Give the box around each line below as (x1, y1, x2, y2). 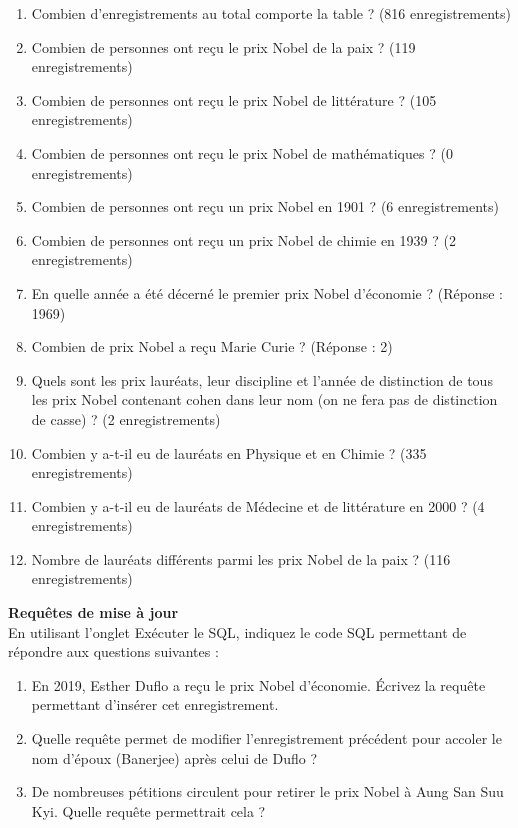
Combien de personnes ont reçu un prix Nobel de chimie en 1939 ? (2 (31, 229, 456, 250)
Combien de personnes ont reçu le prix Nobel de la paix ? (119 (31, 36, 416, 57)
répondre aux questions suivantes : (8, 641, 219, 662)
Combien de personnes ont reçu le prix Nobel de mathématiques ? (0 (31, 142, 453, 163)
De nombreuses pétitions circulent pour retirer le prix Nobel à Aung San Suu (31, 781, 504, 802)
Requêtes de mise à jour (8, 602, 179, 623)
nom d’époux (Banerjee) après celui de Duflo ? (31, 747, 318, 768)
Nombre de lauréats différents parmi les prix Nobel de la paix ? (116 (31, 548, 451, 569)
